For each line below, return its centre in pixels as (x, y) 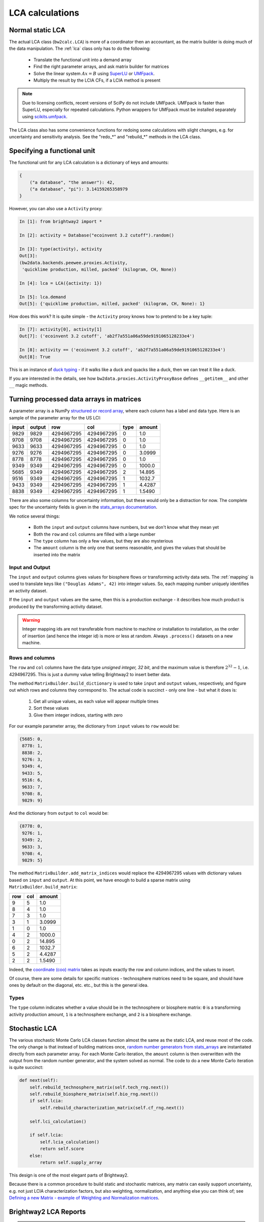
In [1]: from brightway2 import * (61, 222)
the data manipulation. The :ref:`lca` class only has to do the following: (80, 48)
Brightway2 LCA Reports (47, 1211)
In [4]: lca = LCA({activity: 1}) (61, 283)
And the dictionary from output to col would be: (59, 813)
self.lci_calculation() (58, 1121)
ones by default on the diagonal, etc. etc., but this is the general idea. (79, 985)
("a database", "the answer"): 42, (72, 182)
